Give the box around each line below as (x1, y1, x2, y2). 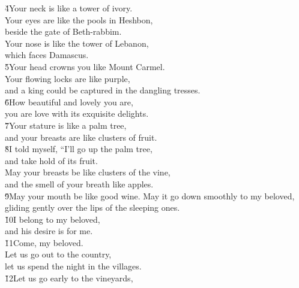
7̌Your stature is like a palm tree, (5, 119, 127, 131)
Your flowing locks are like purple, (5, 72, 130, 84)
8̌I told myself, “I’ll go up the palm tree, (5, 143, 153, 155)
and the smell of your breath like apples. (5, 177, 154, 190)
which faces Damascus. (5, 48, 89, 61)
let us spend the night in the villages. (5, 260, 142, 272)
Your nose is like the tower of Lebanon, (5, 37, 149, 49)
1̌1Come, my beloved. (5, 236, 83, 248)
